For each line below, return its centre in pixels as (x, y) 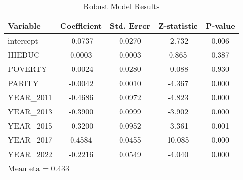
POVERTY (27, 69)
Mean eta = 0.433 (38, 168)
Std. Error (130, 26)
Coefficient (81, 26)
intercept (23, 40)
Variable (24, 26)
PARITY (23, 83)
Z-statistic (178, 26)
